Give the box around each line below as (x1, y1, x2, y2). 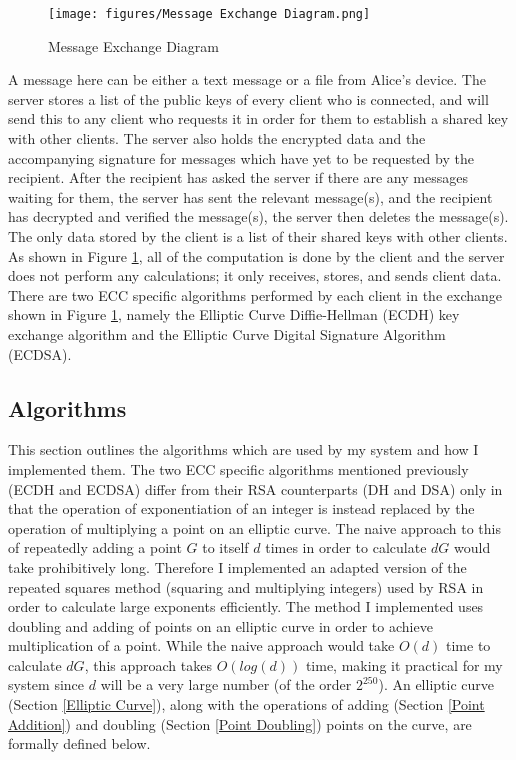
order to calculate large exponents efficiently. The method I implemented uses (8, 596, 484, 617)
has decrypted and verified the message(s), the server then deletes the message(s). (8, 206, 509, 227)
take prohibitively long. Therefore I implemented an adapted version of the (8, 556, 467, 577)
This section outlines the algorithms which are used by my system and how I (8, 439, 479, 460)
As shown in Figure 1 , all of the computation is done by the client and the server (8, 245, 505, 266)
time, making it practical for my (305, 654, 503, 675)
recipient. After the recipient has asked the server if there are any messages (8, 167, 468, 188)
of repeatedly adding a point (8, 537, 182, 558)
